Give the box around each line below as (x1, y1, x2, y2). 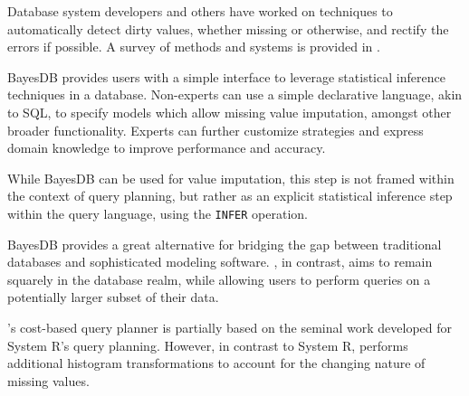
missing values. (7, 371, 90, 390)
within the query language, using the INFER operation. (7, 203, 308, 222)
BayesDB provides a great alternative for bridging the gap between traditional (7, 234, 442, 253)
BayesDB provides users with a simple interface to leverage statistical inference (7, 67, 445, 86)
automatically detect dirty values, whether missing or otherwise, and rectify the (7, 19, 449, 38)
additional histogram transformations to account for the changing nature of (7, 354, 426, 372)
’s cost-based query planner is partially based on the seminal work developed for (7, 317, 453, 336)
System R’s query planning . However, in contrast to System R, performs (7, 335, 408, 354)
